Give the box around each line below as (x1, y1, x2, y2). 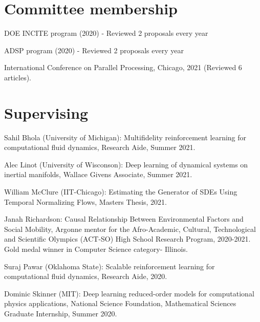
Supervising (4, 102, 89, 123)
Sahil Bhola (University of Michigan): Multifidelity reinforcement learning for (4, 132, 247, 142)
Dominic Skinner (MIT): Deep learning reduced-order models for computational (4, 288, 254, 298)
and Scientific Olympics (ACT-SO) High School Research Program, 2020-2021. (4, 233, 251, 244)
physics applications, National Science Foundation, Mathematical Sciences (4, 298, 236, 309)
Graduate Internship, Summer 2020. (4, 308, 117, 318)
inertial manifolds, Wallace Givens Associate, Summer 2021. (4, 169, 192, 180)
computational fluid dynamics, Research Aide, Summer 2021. (4, 142, 196, 153)
